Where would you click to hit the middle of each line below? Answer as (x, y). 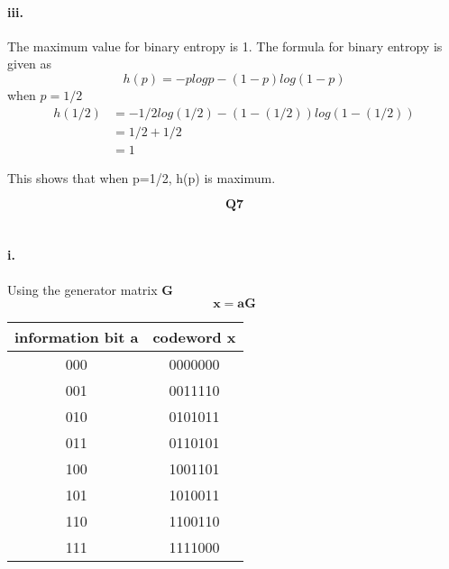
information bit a (77, 337)
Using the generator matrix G (90, 289)
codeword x (194, 337)
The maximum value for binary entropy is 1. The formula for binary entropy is (225, 46)
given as (30, 64)
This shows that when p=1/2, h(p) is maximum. (142, 177)
